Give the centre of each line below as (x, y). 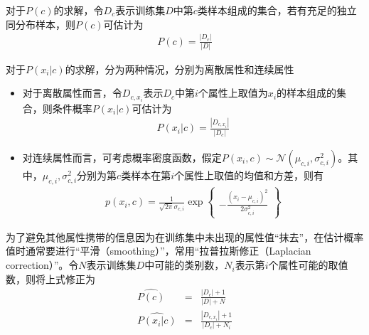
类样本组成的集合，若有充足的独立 (277, 10)
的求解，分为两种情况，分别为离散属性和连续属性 (180, 69)
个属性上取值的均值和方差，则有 (249, 175)
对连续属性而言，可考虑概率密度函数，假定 (122, 157)
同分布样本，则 (41, 24)
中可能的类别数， (184, 265)
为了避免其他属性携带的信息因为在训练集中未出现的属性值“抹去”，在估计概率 (185, 236)
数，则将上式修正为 (50, 278)
